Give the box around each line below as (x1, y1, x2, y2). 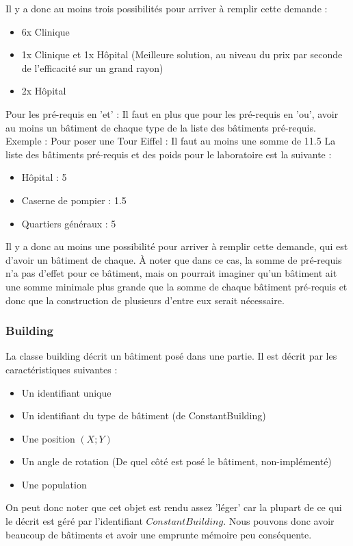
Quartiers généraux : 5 (21, 216, 116, 230)
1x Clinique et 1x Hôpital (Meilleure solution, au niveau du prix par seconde (21, 47, 343, 62)
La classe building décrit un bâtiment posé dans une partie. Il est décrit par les (5, 349, 337, 363)
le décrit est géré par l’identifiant (5, 514, 143, 528)
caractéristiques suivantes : (5, 362, 118, 376)
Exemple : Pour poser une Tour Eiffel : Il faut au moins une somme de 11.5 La (5, 134, 336, 148)
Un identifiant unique (21, 385, 112, 399)
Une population (21, 477, 87, 491)
